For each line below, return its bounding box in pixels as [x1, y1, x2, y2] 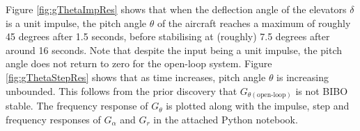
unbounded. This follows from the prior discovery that [6, 83, 237, 98]
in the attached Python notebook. [153, 112, 298, 126]
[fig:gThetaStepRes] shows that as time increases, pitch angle [6, 69, 266, 84]
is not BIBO [295, 83, 348, 98]
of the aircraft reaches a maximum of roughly [157, 15, 351, 30]
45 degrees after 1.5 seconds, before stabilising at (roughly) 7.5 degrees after [6, 29, 330, 44]
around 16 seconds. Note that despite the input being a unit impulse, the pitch [6, 42, 342, 57]
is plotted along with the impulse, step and [166, 98, 350, 113]
